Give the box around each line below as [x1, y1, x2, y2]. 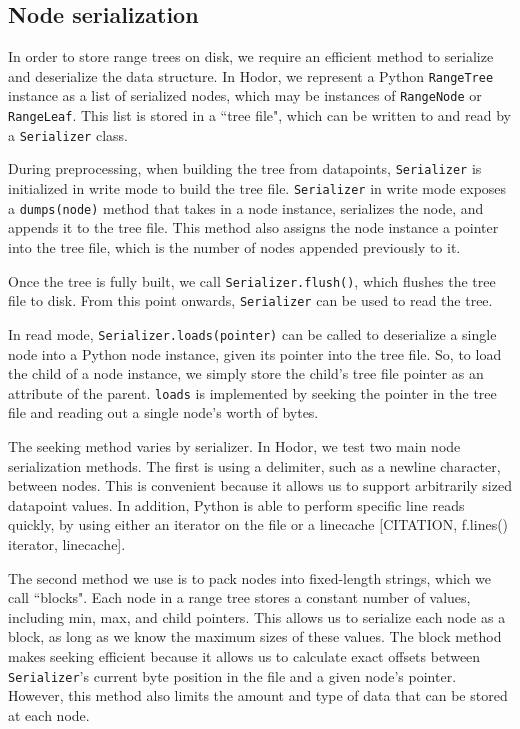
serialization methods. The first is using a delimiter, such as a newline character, [8, 455, 501, 476]
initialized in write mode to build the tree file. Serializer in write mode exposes [8, 178, 507, 199]
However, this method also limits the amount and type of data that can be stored [8, 685, 508, 706]
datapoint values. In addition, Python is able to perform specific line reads [8, 494, 465, 515]
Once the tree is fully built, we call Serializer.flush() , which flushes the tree [8, 270, 496, 291]
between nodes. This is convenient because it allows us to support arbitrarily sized [8, 475, 512, 496]
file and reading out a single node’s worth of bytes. [8, 402, 319, 423]
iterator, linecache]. [8, 533, 126, 554]
